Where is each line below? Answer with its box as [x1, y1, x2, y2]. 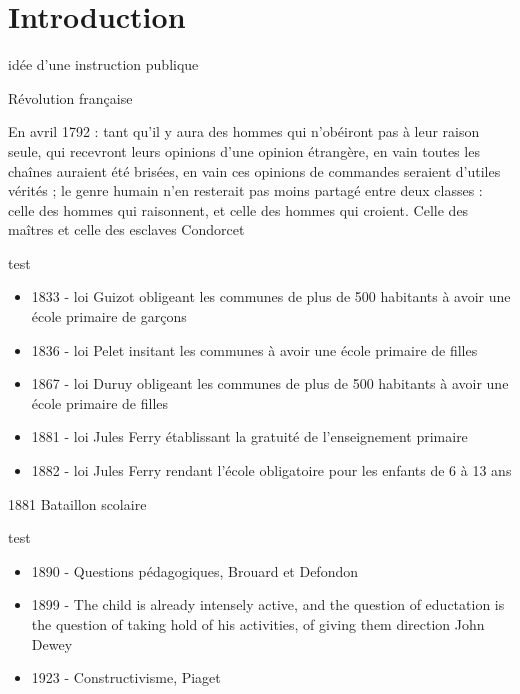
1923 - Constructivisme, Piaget [31, 667, 221, 688]
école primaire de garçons [31, 306, 187, 327]
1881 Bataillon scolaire [8, 493, 147, 514]
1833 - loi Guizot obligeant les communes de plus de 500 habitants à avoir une [31, 286, 511, 307]
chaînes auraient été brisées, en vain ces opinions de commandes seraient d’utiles [8, 160, 501, 181]
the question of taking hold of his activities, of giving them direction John [31, 614, 485, 634]
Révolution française [8, 87, 133, 108]
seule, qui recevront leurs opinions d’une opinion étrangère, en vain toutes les [8, 140, 480, 161]
